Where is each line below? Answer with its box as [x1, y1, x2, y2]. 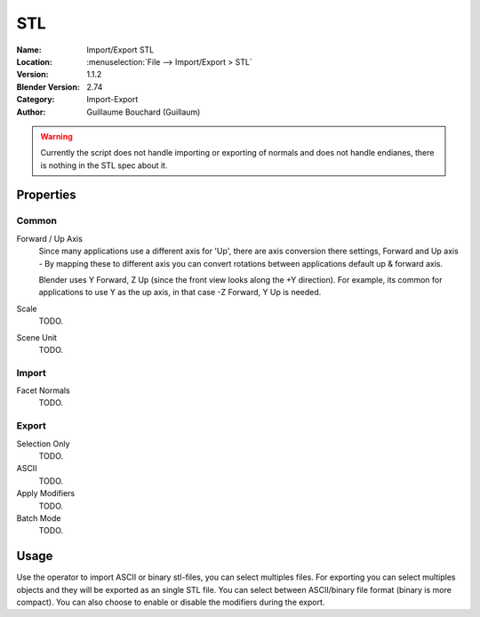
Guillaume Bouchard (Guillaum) [86, 107, 201, 117]
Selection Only [16, 438, 70, 449]
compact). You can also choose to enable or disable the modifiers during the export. [16, 597, 325, 608]
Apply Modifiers [16, 488, 76, 499]
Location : [16, 56, 52, 67]
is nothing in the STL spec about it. [40, 160, 168, 171]
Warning [40, 131, 73, 141]
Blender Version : [16, 81, 80, 92]
